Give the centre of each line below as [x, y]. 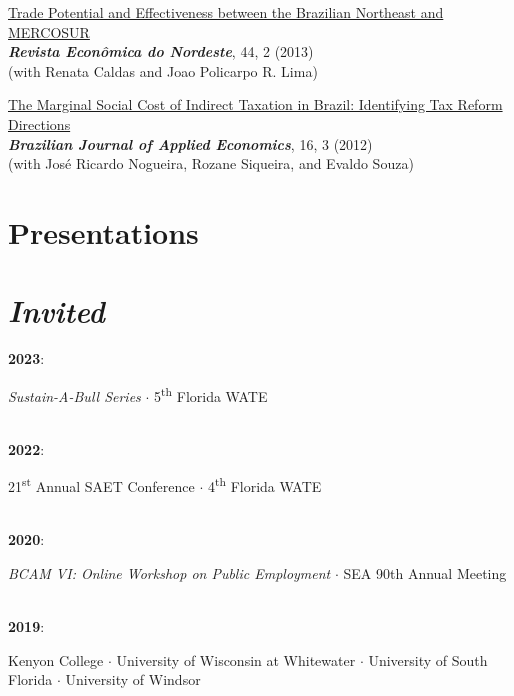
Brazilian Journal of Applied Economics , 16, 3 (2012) [190, 143]
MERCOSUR [49, 31]
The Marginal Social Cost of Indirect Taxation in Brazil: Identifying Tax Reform [255, 104]
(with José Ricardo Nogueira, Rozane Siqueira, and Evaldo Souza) [211, 163]
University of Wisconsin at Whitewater [236, 659]
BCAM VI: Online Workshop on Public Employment [169, 572]
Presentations [103, 231]
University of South [428, 659]
